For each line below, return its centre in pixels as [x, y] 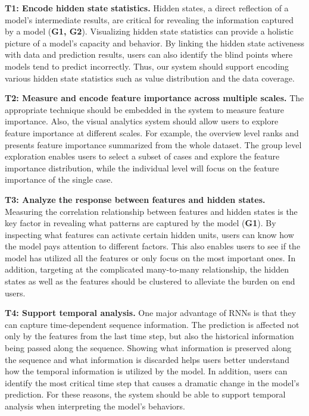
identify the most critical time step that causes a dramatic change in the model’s [152, 382]
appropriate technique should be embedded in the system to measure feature [145, 109]
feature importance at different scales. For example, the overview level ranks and [152, 132]
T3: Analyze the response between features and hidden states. [135, 199]
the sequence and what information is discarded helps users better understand [147, 359]
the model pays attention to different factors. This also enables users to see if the [153, 246]
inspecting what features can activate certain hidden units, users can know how [149, 234]
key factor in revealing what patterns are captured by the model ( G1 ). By [141, 223]
